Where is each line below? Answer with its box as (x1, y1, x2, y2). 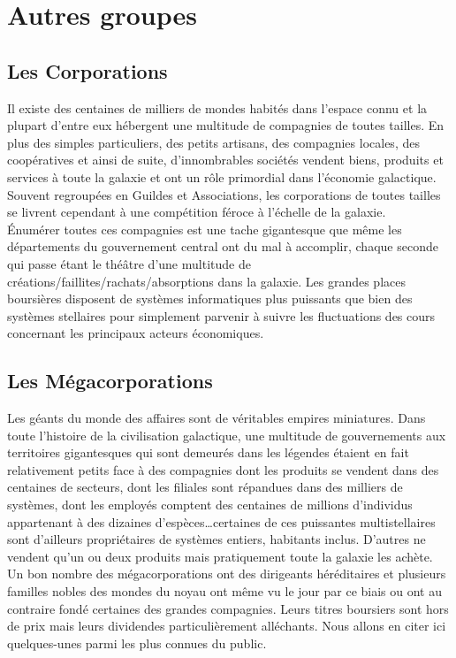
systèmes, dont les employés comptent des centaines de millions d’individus (7, 495, 413, 514)
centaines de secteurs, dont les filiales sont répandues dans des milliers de (7, 478, 403, 496)
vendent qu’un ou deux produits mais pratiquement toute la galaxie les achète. (7, 547, 433, 565)
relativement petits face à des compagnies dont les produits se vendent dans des (7, 460, 439, 478)
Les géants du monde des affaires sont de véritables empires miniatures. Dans (7, 409, 426, 427)
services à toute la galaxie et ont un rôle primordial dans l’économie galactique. (7, 167, 437, 186)
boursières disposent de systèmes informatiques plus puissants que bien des (7, 289, 413, 308)
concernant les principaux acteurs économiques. (7, 324, 264, 342)
